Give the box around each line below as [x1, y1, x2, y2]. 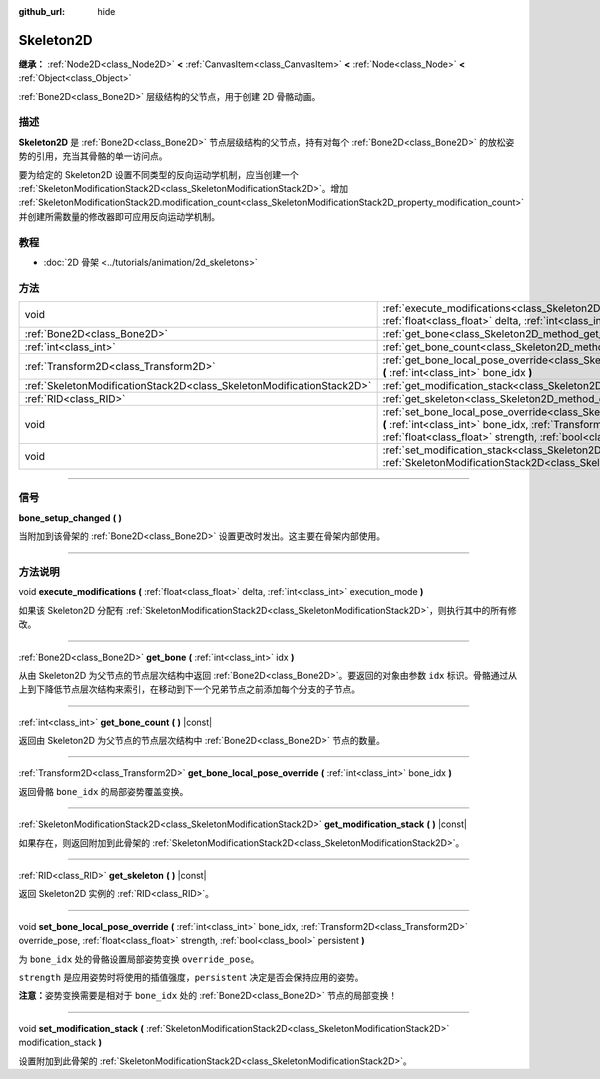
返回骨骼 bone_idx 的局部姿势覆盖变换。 [18, 785, 189, 797]
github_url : [18, 6, 65, 17]
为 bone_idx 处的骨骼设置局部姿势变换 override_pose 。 [18, 953, 260, 965]
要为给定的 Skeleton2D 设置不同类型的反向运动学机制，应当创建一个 [18, 168, 299, 180]
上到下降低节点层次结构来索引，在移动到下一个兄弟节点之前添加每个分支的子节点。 [18, 683, 360, 695]
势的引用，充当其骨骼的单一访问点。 [18, 150, 168, 162]
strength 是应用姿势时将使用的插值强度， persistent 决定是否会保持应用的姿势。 [18, 971, 364, 983]
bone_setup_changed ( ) [18, 511, 122, 524]
